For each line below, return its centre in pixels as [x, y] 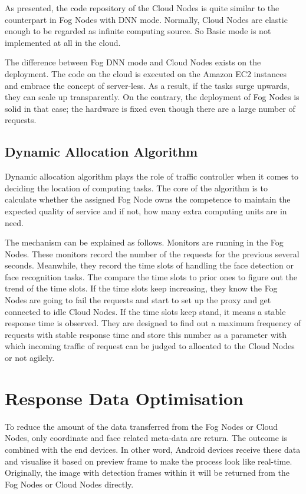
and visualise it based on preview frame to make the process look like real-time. [149, 461]
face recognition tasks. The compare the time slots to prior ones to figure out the [151, 276]
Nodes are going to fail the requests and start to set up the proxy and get [138, 300]
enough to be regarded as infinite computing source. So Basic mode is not [138, 31]
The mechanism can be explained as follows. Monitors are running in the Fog [144, 242]
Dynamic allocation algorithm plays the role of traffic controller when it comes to [152, 176]
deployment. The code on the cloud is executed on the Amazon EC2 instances [146, 73]
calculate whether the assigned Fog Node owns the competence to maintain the [148, 199]
